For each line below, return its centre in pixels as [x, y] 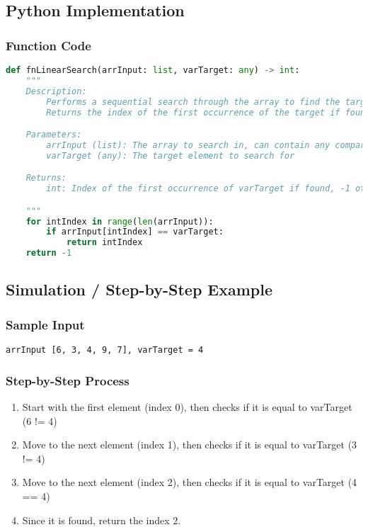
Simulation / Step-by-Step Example [139, 289]
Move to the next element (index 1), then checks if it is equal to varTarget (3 [190, 445]
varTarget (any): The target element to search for [171, 155]
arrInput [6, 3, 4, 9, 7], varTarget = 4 [105, 350]
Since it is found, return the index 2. [102, 520]
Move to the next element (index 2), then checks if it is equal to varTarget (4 [190, 482]
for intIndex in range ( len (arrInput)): [120, 221]
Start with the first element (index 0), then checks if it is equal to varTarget [187, 406]
